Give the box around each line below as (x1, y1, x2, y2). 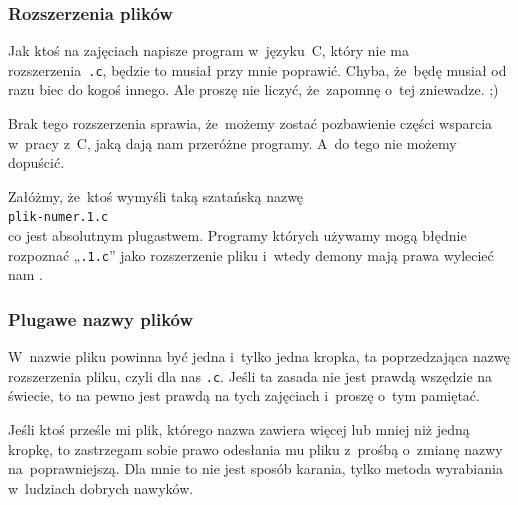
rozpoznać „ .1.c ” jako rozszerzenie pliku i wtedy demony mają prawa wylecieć (8, 244, 494, 265)
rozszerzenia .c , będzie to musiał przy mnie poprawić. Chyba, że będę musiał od (8, 59, 507, 80)
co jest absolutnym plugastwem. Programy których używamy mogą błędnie (8, 225, 467, 246)
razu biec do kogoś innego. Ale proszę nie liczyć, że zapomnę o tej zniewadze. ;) (8, 79, 499, 100)
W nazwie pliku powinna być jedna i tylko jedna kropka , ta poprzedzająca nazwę (8, 346, 510, 367)
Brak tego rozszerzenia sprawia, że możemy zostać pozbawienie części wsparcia (8, 113, 493, 134)
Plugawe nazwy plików (8, 306, 194, 331)
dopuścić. (8, 152, 65, 173)
